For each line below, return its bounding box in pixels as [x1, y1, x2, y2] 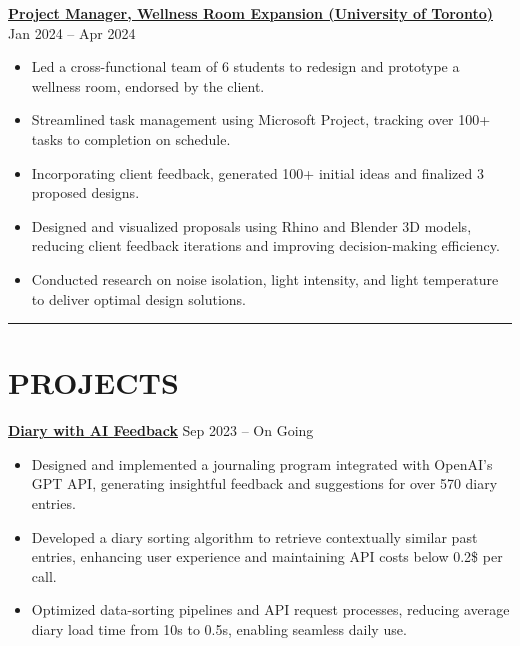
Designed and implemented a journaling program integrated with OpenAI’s [31, 453, 493, 474]
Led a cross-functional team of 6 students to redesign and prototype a [31, 56, 460, 77]
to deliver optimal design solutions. [31, 288, 246, 309]
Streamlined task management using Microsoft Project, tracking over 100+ [31, 109, 491, 130]
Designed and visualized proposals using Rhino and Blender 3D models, [31, 215, 472, 236]
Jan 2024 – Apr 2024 [8, 22, 136, 43]
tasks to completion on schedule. [31, 128, 231, 149]
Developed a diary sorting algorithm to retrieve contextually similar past [31, 526, 478, 547]
